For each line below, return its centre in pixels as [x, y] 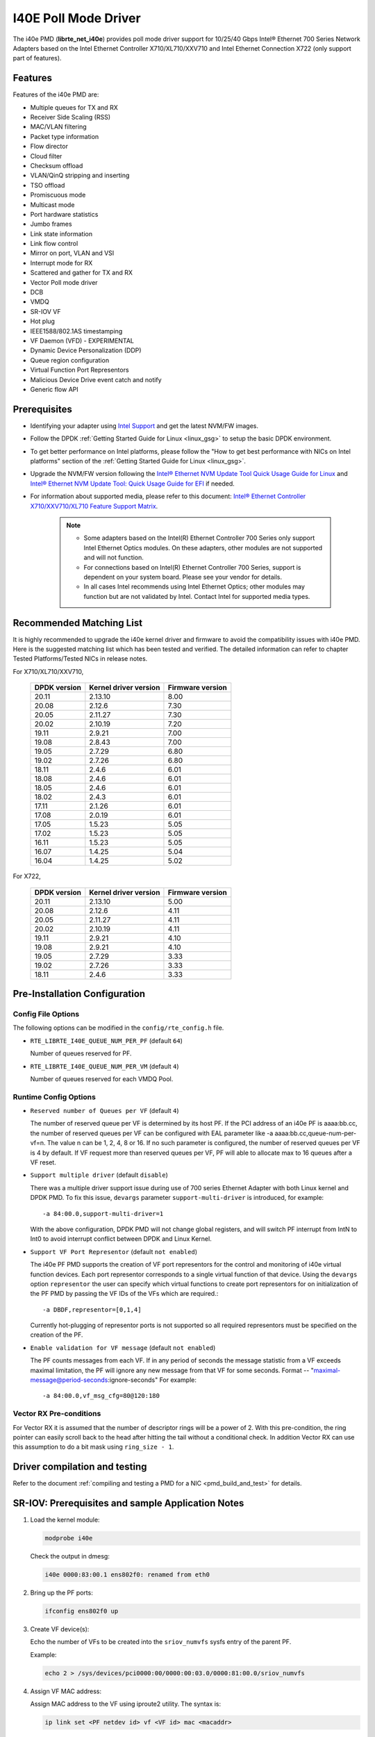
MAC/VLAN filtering [58, 127]
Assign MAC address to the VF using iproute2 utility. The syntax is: [126, 1704]
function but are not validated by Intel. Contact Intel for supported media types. [197, 596]
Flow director [49, 147]
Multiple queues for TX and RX [74, 107]
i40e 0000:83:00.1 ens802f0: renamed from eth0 [127, 1575]
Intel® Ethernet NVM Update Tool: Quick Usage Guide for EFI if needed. [133, 484]
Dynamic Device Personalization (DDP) [86, 350]
